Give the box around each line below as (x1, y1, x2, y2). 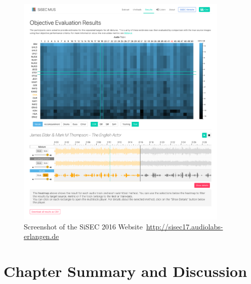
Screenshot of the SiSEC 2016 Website (24, 221, 143, 231)
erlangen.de (24, 231, 59, 242)
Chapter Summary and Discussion (4, 261, 247, 281)
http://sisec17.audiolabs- (146, 221, 223, 231)
